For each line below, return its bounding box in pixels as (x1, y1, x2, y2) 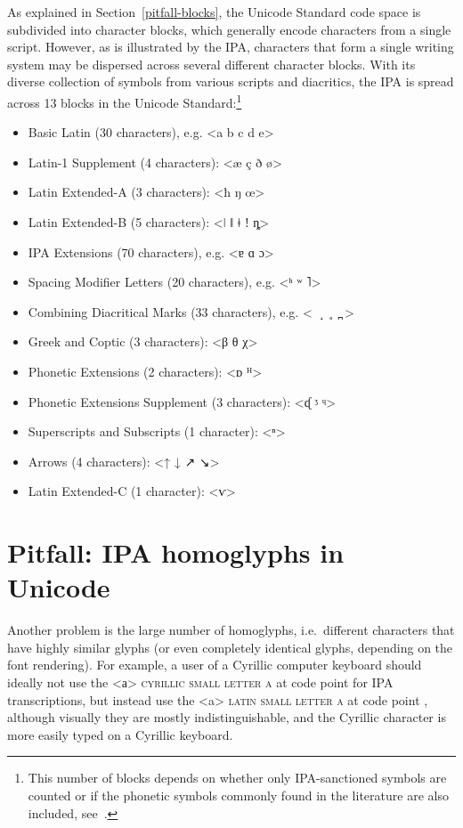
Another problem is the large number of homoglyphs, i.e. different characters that (7, 621, 455, 639)
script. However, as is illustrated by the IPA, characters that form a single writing (7, 37, 454, 56)
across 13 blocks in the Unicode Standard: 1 (7, 90, 242, 111)
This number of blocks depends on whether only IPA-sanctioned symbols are (28, 768, 447, 787)
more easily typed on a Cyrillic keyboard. (7, 725, 233, 743)
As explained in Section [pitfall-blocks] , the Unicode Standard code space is (7, 3, 421, 20)
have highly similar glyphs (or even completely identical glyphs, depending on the (7, 637, 453, 656)
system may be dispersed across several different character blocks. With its (7, 54, 416, 73)
